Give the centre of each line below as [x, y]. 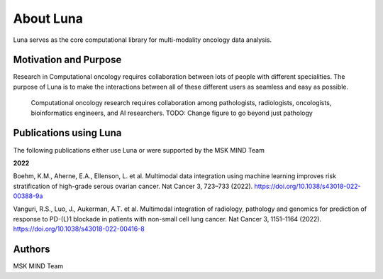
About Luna [48, 18]
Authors [32, 250]
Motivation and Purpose [67, 60]
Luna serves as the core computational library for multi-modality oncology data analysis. [143, 40]
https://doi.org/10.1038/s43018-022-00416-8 [79, 229]
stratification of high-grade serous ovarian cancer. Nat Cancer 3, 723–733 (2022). [133, 186]
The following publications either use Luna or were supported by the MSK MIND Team [139, 150]
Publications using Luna [67, 133]
